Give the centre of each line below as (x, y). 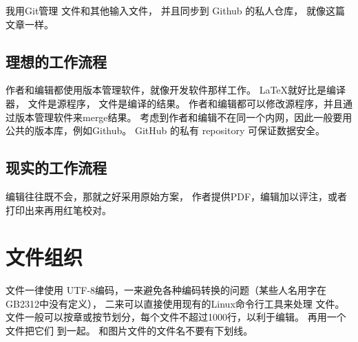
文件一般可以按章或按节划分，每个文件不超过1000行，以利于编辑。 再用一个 (176, 317)
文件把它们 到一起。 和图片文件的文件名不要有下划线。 (129, 331)
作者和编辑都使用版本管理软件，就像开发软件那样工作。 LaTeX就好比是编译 (176, 90)
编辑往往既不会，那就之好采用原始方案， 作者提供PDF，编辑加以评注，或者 (177, 196)
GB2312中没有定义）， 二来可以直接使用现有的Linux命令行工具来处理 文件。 (175, 303)
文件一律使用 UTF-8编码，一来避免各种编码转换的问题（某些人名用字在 (166, 290)
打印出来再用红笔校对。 (59, 210)
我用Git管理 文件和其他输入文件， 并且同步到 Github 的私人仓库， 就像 (166, 10)
